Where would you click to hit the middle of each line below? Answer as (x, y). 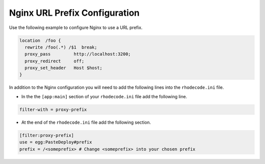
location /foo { (40, 40)
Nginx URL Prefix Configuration (74, 13)
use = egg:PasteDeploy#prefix (56, 142)
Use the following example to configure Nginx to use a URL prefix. (76, 27)
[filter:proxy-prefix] (47, 135)
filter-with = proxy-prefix (53, 109)
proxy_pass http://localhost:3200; (78, 54)
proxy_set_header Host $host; (64, 68)
